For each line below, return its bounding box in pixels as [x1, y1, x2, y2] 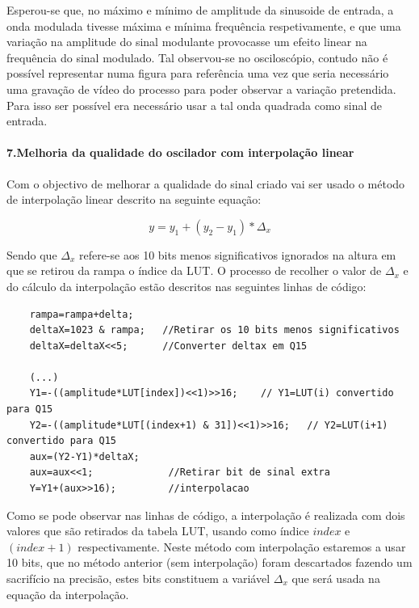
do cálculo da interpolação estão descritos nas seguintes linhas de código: [6, 277, 367, 294]
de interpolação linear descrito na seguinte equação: [6, 191, 262, 208]
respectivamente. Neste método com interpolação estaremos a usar [78, 538, 406, 555]
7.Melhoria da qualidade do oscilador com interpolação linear [6, 144, 354, 161]
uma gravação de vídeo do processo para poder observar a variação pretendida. [6, 80, 396, 97]
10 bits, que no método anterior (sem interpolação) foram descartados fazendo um [6, 554, 413, 571]
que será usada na [291, 570, 380, 587]
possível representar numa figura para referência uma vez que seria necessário [6, 65, 389, 82]
